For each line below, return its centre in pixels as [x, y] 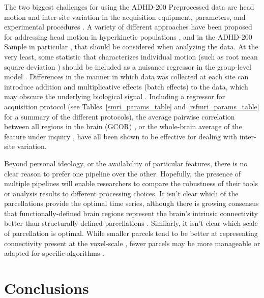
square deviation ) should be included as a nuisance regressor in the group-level [128, 66]
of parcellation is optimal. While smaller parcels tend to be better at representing [131, 233]
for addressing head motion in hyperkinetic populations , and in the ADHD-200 [128, 36]
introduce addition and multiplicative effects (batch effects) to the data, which [126, 86]
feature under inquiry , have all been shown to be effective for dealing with [121, 136]
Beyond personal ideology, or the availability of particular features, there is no [126, 163]
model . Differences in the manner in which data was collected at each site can [126, 77]
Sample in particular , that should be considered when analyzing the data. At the [131, 47]
